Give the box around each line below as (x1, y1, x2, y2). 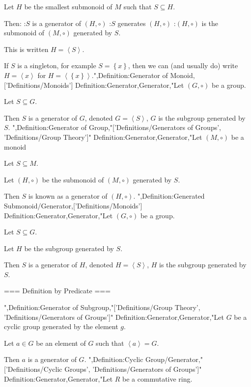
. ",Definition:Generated (133, 191, 205, 201)
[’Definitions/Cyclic (4, 364, 62, 374)
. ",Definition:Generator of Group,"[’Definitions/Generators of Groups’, (8, 122, 221, 132)
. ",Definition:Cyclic (84, 354, 143, 364)
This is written (4, 44, 49, 54)
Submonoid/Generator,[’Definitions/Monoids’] (4, 200, 142, 210)
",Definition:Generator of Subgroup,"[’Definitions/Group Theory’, (4, 302, 200, 312)
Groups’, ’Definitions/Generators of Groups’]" (64, 364, 202, 374)
